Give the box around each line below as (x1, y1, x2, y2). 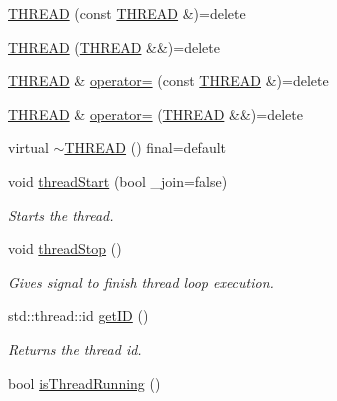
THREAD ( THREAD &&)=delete (8, 36, 220, 57)
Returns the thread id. (8, 338, 142, 359)
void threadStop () (8, 238, 122, 259)
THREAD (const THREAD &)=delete (8, 3, 246, 23)
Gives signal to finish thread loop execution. (8, 271, 274, 292)
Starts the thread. (8, 204, 114, 225)
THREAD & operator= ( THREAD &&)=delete (8, 103, 303, 124)
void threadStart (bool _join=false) (8, 170, 228, 191)
